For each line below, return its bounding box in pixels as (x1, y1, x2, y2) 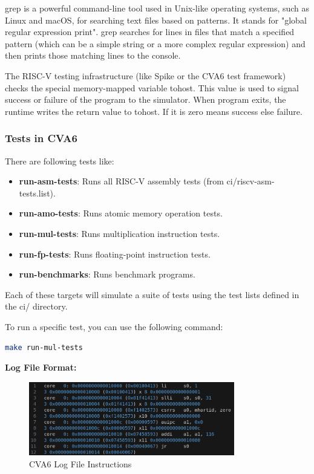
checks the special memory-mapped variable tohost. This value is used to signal (5, 81, 299, 94)
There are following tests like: (5, 154, 114, 167)
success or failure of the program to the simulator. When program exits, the (5, 93, 286, 106)
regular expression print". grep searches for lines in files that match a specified (5, 25, 295, 38)
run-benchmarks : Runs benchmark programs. (19, 268, 195, 281)
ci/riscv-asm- (226, 175, 275, 187)
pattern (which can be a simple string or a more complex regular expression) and (5, 37, 306, 50)
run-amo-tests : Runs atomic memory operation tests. (19, 207, 223, 219)
